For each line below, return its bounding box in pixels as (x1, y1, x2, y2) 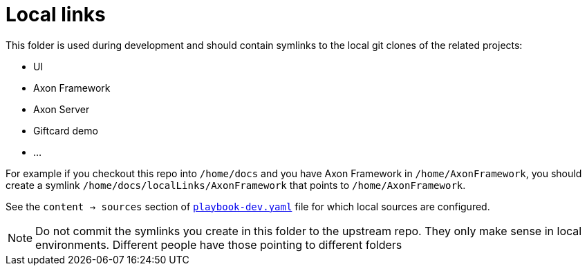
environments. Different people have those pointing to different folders (35, 237, 402, 252)
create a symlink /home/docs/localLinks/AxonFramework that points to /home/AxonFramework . (6, 179, 466, 191)
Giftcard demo (33, 124, 98, 137)
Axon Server (33, 103, 90, 115)
